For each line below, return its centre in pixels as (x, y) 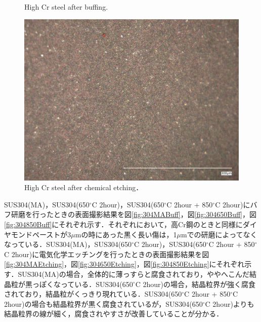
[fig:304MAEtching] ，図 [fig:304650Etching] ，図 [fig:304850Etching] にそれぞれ (124, 264)
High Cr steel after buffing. (66, 7)
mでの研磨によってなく (219, 234)
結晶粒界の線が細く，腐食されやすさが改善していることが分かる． (114, 314)
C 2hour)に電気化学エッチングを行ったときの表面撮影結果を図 (107, 254)
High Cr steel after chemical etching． (84, 187)
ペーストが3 (52, 234)
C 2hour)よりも (230, 303)
